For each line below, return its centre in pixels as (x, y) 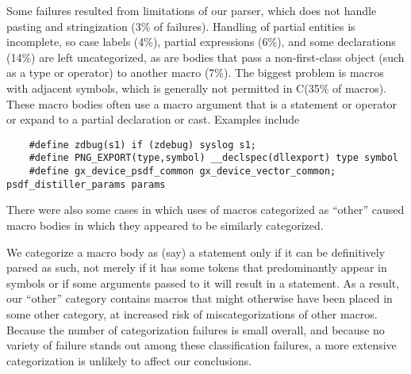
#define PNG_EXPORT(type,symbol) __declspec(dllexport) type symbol (213, 158)
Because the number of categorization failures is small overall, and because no (196, 329)
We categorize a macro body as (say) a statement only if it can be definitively (196, 252)
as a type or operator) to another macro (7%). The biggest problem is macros (195, 73)
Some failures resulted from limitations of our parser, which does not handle (192, 10)
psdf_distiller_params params (86, 184)
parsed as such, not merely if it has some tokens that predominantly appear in (197, 267)
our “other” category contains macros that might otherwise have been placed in (200, 298)
